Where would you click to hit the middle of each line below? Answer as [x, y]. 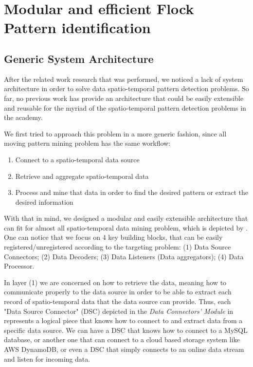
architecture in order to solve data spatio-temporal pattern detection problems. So [126, 88]
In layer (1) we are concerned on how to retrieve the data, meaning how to [115, 282]
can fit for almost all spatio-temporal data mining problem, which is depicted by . [126, 227]
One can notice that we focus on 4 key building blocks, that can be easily [113, 237]
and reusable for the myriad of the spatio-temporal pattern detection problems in [125, 107]
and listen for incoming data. [47, 358]
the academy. [23, 117]
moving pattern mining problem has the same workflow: [87, 143]
